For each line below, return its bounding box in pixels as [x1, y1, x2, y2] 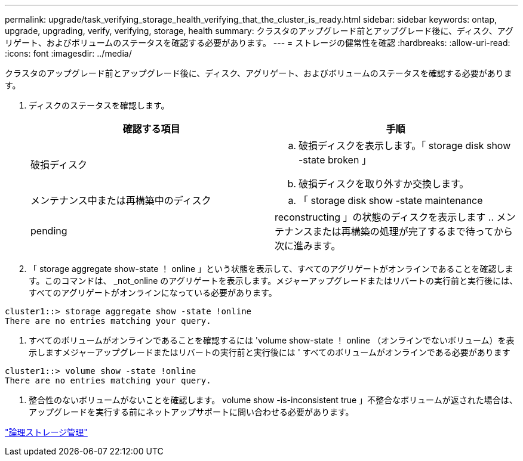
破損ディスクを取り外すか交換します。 [299, 178, 469, 190]
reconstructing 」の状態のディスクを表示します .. [275, 211, 494, 223]
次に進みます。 [275, 240, 341, 252]
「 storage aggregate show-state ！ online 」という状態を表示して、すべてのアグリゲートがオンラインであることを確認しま [29, 264, 513, 274]
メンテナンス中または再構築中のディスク [30, 194, 211, 206]
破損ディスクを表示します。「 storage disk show [299, 140, 511, 151]
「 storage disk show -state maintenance [299, 194, 483, 206]
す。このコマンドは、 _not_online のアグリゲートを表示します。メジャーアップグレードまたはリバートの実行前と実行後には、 [29, 276, 518, 286]
